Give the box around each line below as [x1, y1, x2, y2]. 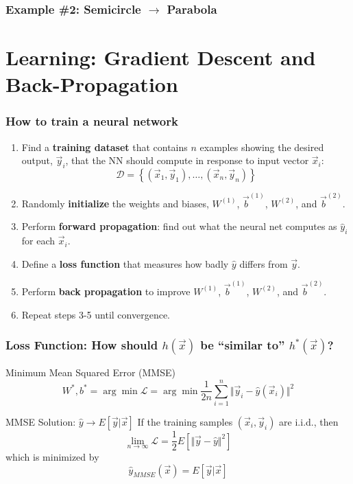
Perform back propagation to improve [21, 284, 191, 298]
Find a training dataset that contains [21, 139, 188, 154]
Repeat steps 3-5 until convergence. [21, 307, 170, 321]
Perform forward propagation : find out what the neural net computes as [21, 219, 337, 233]
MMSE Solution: [5, 415, 76, 429]
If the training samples [137, 415, 233, 429]
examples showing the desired [199, 139, 324, 154]
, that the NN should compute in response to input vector [65, 153, 309, 168]
